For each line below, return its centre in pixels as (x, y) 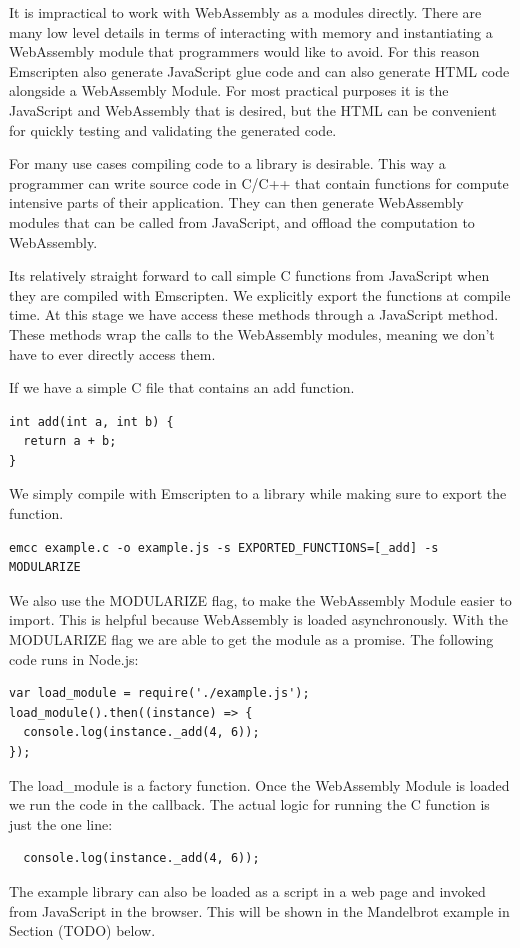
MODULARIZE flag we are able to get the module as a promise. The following (251, 639)
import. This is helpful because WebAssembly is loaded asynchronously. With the (258, 619)
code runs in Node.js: (74, 658)
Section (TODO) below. (82, 930)
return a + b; (70, 441)
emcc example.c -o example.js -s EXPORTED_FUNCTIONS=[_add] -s (224, 547)
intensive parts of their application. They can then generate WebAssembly (236, 202)
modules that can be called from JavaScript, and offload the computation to (242, 221)
